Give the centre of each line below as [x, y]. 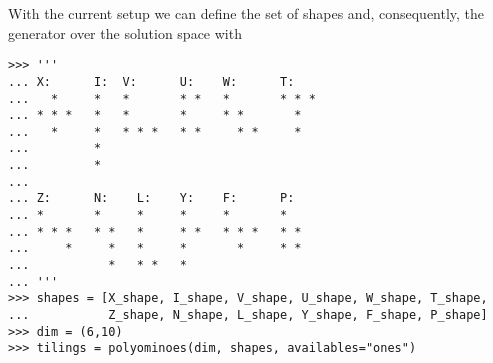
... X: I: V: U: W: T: [151, 81]
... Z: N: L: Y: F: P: [151, 198]
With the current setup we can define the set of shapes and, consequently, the [246, 13]
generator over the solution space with [125, 32]
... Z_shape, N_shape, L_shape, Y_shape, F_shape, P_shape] [248, 315]
